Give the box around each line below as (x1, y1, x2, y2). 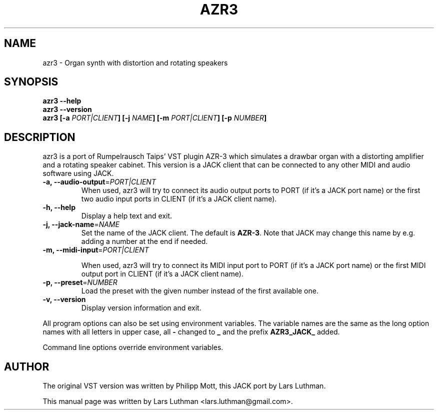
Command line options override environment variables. (42, 343, 223, 352)
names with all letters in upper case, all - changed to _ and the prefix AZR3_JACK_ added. (42, 327, 340, 336)
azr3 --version (42, 105, 92, 114)
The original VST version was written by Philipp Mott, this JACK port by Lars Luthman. (42, 381, 326, 390)
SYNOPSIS (4, 75, 58, 88)
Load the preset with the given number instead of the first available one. (81, 286, 318, 295)
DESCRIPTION (4, 130, 75, 143)
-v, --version (42, 295, 86, 304)
